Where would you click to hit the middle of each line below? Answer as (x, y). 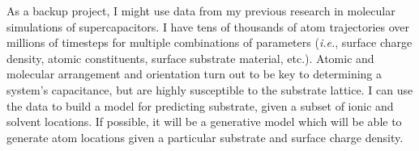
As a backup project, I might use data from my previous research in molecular (201, 10)
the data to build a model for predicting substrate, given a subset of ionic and (200, 105)
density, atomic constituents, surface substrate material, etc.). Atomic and (190, 58)
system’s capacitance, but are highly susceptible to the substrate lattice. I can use (210, 89)
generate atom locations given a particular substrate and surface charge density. (205, 137)
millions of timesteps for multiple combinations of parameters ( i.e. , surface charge (209, 42)
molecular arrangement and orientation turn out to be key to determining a (195, 74)
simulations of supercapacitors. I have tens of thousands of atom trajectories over (208, 26)
